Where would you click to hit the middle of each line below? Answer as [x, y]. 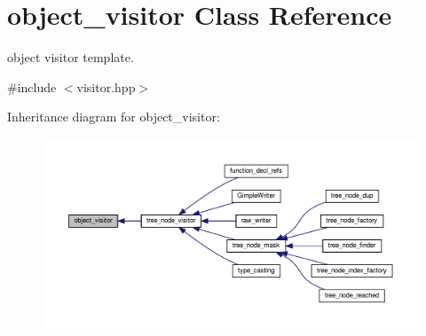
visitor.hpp [106, 86]
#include [32, 86]
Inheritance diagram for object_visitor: [114, 117]
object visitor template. [71, 57]
